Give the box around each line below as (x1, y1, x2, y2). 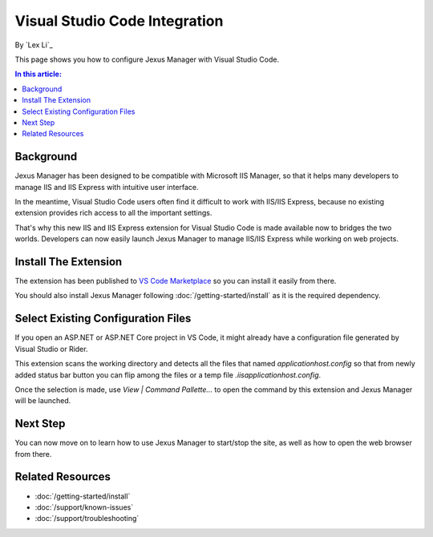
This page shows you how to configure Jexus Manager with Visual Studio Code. (14, 55, 280, 64)
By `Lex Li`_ (14, 40, 54, 50)
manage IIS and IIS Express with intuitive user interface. (14, 182, 200, 192)
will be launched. (14, 396, 71, 406)
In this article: (14, 69, 62, 79)
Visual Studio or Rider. (14, 344, 88, 353)
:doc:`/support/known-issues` (34, 502, 134, 512)
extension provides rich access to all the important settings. (14, 208, 212, 218)
